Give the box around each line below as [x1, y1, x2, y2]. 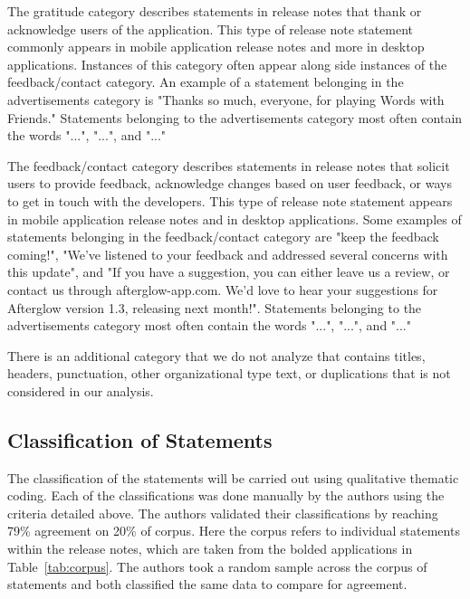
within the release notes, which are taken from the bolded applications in [7, 539, 413, 558]
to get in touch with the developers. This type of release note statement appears [7, 191, 453, 210]
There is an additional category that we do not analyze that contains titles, [7, 346, 426, 365]
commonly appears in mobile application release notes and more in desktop [7, 37, 425, 56]
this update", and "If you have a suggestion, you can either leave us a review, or [7, 262, 450, 281]
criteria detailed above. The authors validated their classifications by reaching [7, 503, 438, 522]
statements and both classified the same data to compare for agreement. [7, 575, 408, 594]
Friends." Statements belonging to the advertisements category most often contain [7, 108, 463, 127]
